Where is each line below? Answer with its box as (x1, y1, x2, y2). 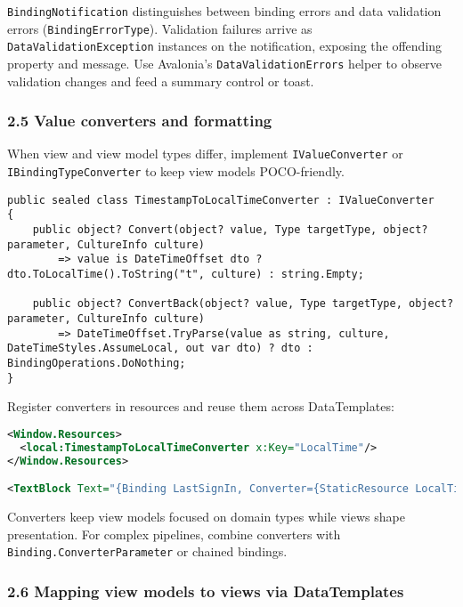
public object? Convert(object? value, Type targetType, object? (32, 223, 428, 237)
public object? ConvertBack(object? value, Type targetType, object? (32, 297, 454, 311)
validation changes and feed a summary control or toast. (7, 71, 314, 90)
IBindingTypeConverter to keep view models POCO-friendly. (7, 162, 345, 181)
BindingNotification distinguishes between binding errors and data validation (7, 2, 442, 20)
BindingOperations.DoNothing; (7, 356, 186, 369)
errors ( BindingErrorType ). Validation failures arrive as (7, 19, 313, 37)
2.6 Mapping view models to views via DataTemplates (7, 579, 404, 602)
